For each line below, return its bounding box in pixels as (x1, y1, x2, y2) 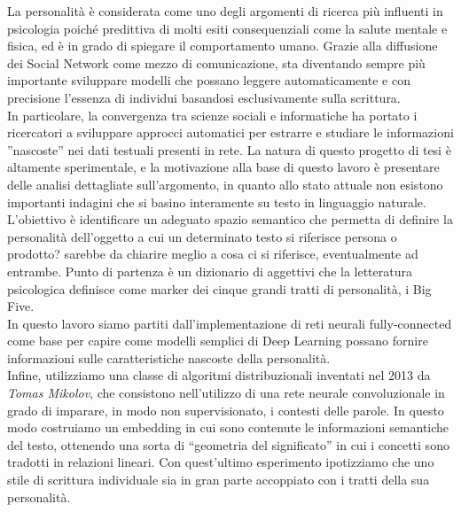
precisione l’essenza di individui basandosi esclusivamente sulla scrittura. (7, 88, 401, 106)
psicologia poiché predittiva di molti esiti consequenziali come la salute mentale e (7, 19, 448, 37)
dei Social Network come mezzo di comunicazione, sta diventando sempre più (7, 53, 426, 72)
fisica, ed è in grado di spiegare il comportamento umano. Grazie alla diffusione (7, 36, 438, 55)
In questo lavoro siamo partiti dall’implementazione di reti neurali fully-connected (7, 314, 452, 332)
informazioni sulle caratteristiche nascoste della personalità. (7, 348, 331, 367)
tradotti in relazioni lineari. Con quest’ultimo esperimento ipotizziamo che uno (7, 453, 434, 471)
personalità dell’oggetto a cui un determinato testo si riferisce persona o (7, 227, 397, 245)
